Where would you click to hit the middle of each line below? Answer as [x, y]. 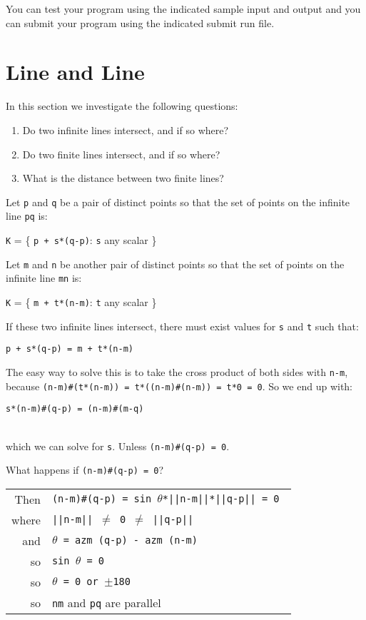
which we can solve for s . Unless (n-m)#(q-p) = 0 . [118, 446]
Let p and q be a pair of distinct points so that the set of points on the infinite [178, 202]
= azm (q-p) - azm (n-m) [130, 540]
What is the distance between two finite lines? [123, 178]
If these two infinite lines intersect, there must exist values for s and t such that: [182, 326]
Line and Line [75, 72]
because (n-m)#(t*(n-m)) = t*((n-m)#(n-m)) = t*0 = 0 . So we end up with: [179, 386]
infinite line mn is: [44, 278]
